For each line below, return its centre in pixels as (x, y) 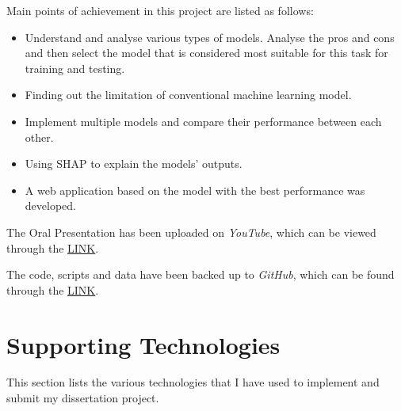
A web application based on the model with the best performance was (195, 190)
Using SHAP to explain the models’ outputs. (134, 164)
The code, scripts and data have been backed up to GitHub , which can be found (200, 274)
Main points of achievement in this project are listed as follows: (160, 10)
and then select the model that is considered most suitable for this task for (206, 53)
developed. (50, 205)
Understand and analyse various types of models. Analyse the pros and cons (210, 37)
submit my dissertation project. (83, 398)
